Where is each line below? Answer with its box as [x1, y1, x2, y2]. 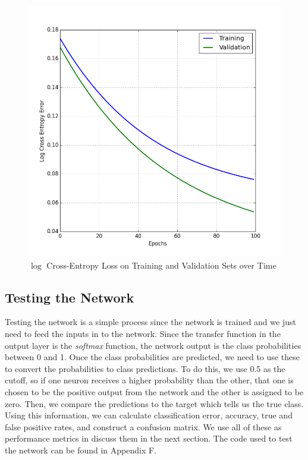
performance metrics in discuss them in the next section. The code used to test [5, 432, 293, 445]
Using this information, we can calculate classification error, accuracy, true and [5, 409, 293, 421]
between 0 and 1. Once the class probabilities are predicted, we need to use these [5, 351, 300, 363]
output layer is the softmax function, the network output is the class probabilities [5, 339, 301, 351]
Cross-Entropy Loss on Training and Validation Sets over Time [46, 259, 276, 271]
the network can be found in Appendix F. [5, 443, 156, 456]
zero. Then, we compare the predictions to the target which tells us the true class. [5, 397, 304, 409]
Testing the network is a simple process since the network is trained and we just [5, 316, 296, 328]
